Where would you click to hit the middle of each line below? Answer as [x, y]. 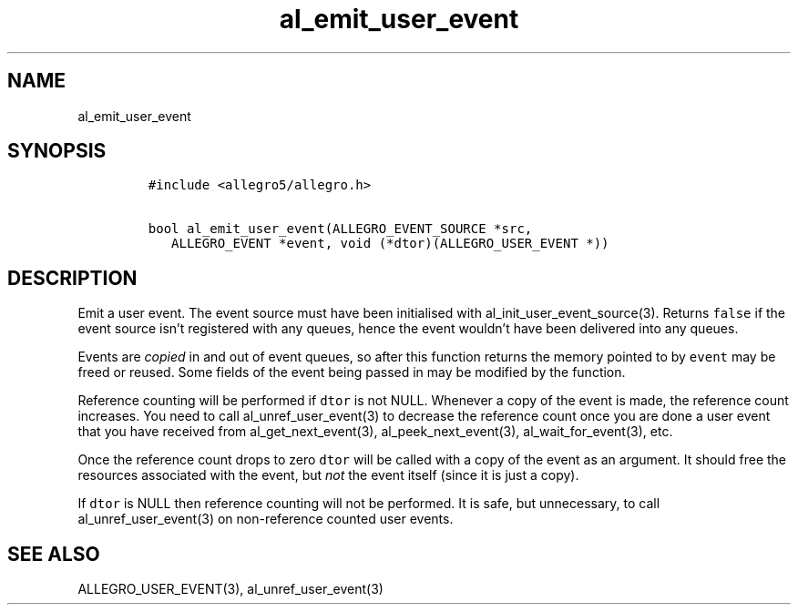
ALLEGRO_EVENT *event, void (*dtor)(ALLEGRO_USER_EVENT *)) [390, 244]
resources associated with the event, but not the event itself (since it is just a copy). [328, 475]
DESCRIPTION [72, 278]
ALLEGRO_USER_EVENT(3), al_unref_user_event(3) [230, 589]
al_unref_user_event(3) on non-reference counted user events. [266, 519]
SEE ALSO [54, 554]
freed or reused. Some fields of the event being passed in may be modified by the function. [352, 372]
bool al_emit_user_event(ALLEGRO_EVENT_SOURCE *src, [340, 229]
